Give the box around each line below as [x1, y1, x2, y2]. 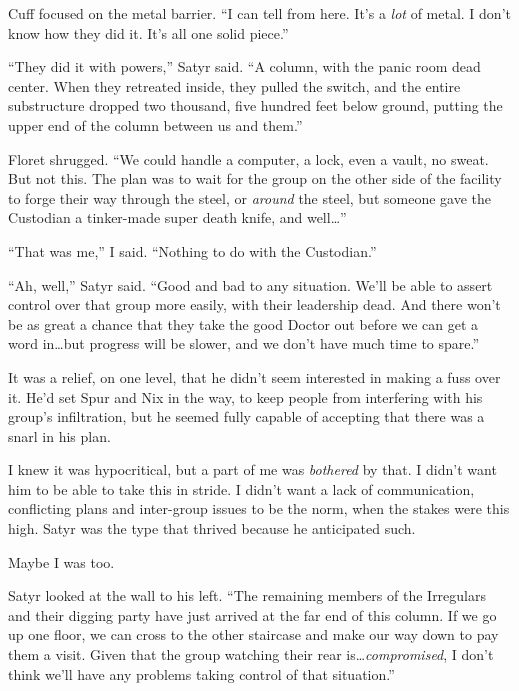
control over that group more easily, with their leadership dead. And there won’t [8, 294, 501, 315]
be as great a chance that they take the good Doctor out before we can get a [8, 313, 479, 334]
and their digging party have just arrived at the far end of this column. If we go [8, 604, 497, 625]
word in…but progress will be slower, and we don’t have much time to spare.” [8, 333, 480, 354]
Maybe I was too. [8, 551, 115, 572]
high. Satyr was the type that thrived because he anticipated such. [8, 518, 416, 539]
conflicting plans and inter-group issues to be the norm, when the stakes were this [8, 498, 510, 519]
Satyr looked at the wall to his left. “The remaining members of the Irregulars [8, 585, 487, 606]
